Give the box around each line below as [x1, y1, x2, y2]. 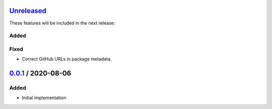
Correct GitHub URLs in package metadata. [22, 56, 112, 62]
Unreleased [9, 6, 47, 15]
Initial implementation [22, 95, 66, 101]
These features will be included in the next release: [9, 20, 115, 26]
